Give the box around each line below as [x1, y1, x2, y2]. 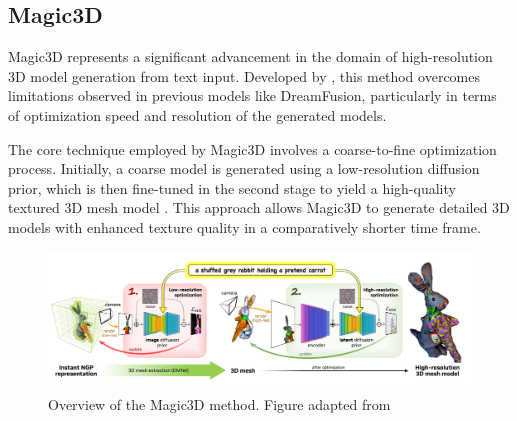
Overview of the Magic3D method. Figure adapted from [48, 393, 391, 414]
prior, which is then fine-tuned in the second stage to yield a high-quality [8, 177, 456, 198]
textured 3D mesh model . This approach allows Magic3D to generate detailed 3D [8, 197, 510, 218]
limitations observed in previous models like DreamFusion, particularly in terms [8, 85, 497, 106]
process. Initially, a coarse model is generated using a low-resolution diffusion [8, 158, 480, 179]
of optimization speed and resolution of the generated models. [8, 104, 387, 125]
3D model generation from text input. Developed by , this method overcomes [8, 65, 480, 86]
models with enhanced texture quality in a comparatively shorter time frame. [8, 216, 481, 237]
